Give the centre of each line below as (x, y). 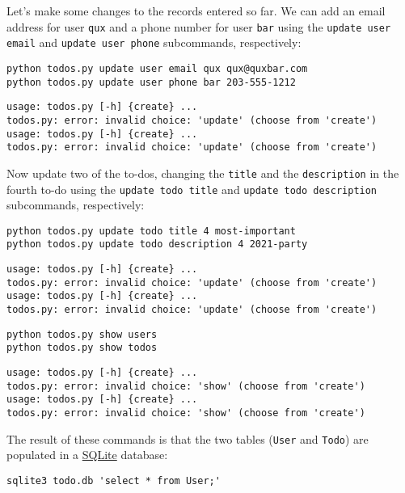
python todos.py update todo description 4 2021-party (157, 244)
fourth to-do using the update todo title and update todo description (192, 189)
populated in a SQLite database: (87, 455)
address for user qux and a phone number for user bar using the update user (199, 26)
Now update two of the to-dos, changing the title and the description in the (203, 173)
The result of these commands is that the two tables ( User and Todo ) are (188, 438)
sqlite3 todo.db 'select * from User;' (114, 480)
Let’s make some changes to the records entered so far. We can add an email (196, 11)
